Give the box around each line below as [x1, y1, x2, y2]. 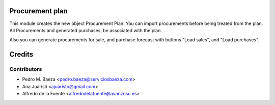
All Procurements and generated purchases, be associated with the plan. [9, 27, 162, 33]
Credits [9, 50, 34, 59]
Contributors [9, 66, 42, 73]
